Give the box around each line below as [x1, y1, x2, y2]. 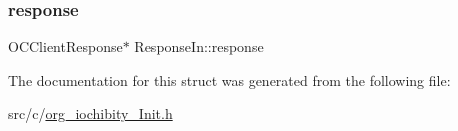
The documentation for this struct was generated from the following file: [8, 69, 451, 90]
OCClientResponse [8, 36, 123, 57]
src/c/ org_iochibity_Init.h [8, 103, 173, 124]
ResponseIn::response [134, 36, 264, 57]
